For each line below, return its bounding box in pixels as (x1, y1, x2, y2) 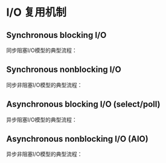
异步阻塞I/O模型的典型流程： (6, 116, 77, 123)
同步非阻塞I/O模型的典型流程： (6, 81, 83, 88)
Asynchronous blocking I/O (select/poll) (6, 99, 161, 109)
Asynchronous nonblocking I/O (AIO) (6, 134, 149, 144)
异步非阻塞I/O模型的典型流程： (6, 150, 83, 158)
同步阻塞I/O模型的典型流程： (6, 46, 77, 54)
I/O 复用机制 (6, 5, 66, 19)
